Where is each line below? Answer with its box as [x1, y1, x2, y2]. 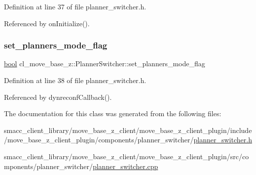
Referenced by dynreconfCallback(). [4, 91, 112, 102]
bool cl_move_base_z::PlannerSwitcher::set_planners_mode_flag [4, 58, 205, 69]
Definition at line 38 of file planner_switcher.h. [4, 75, 146, 85]
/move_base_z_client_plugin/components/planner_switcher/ [4, 134, 194, 145]
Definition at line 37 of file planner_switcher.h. [4, 1, 146, 11]
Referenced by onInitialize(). [4, 18, 90, 28]
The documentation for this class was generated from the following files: [4, 108, 221, 119]
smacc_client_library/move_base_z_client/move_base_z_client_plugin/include [4, 125, 252, 135]
